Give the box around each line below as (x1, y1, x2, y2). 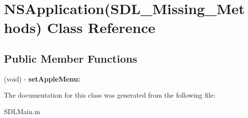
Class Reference (47, 17, 156, 37)
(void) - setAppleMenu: (4, 73, 81, 84)
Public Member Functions (4, 51, 137, 66)
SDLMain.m (4, 106, 40, 116)
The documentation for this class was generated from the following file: (4, 90, 215, 100)
